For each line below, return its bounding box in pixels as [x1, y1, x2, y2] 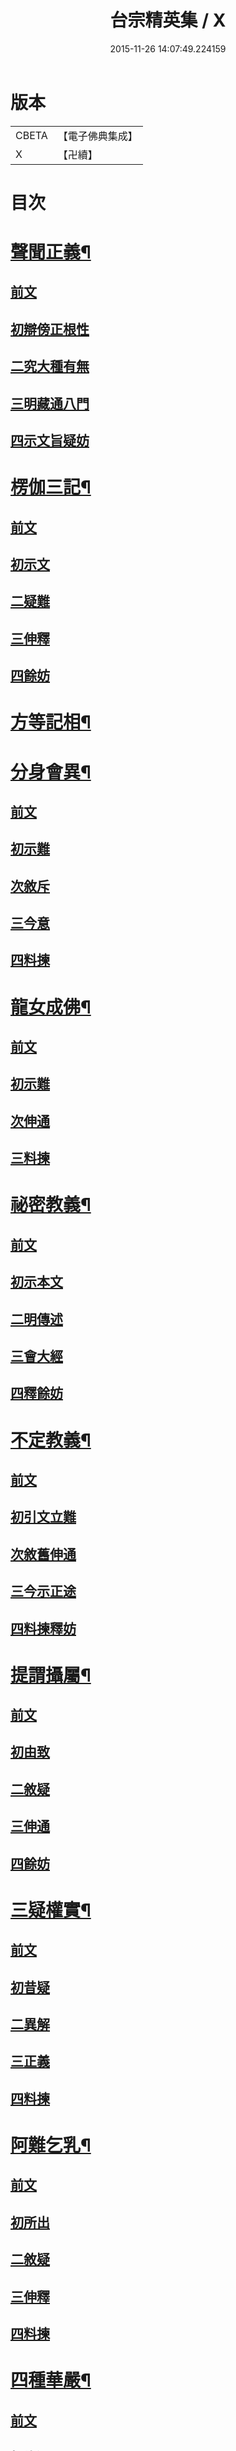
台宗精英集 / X [109, 9, 227, 32]
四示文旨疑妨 [10, 432, 90, 450]
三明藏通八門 [10, 395, 90, 412]
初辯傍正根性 [10, 321, 90, 338]
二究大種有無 [10, 358, 90, 375]
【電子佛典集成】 [57, 129, 138, 143]
